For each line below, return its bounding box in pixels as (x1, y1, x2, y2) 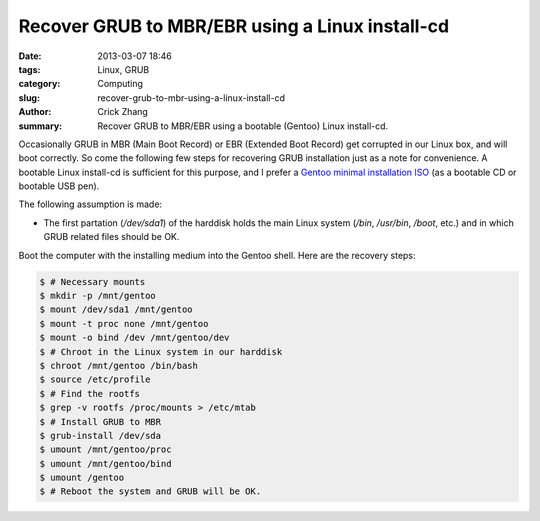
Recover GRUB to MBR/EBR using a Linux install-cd (18, 15, 450, 37)
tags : (18, 63, 41, 75)
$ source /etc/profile (39, 374, 151, 385)
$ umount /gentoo (39, 472, 125, 484)
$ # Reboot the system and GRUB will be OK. (39, 486, 262, 497)
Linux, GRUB (97, 63, 150, 75)
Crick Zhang (97, 106, 149, 118)
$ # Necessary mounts (39, 276, 146, 287)
